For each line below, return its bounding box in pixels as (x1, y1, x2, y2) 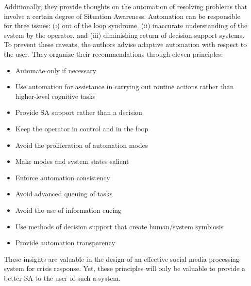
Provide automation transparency (15, 238, 116, 248)
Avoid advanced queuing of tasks (15, 189, 113, 199)
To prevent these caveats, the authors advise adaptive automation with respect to (4, 39, 247, 49)
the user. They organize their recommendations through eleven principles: (4, 48, 223, 59)
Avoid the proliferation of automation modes (15, 140, 148, 150)
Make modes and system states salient (15, 156, 129, 166)
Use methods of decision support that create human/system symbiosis (15, 221, 224, 231)
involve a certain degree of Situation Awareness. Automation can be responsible (4, 11, 240, 21)
